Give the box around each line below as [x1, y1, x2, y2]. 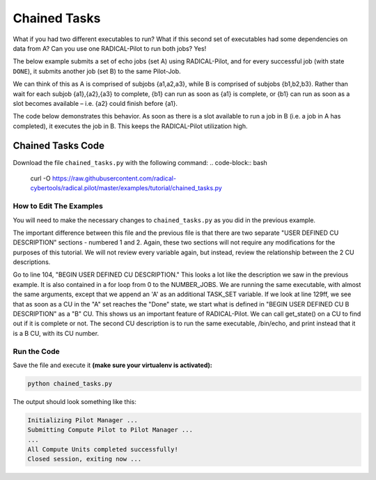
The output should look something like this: [13, 397, 137, 405]
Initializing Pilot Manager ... [27, 416, 139, 424]
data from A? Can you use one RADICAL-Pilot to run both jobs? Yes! [13, 44, 207, 52]
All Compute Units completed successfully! [27, 446, 179, 454]
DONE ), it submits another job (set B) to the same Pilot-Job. [13, 67, 181, 75]
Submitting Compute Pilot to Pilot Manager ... [27, 426, 193, 434]
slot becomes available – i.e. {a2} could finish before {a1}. [13, 99, 178, 107]
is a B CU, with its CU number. [13, 329, 100, 337]
